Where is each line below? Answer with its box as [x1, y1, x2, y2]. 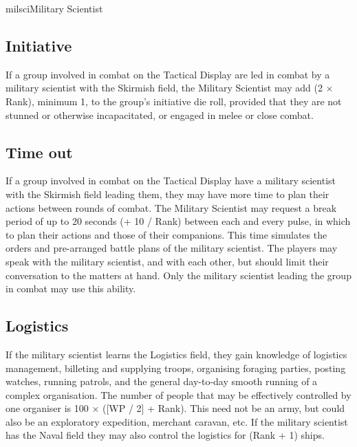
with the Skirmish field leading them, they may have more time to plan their [6, 186, 329, 201]
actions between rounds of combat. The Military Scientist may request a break [6, 200, 337, 215]
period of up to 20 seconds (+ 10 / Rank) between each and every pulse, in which [6, 214, 351, 228]
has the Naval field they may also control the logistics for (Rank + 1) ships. [6, 428, 325, 442]
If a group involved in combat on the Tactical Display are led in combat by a [6, 67, 330, 81]
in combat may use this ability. [6, 281, 136, 296]
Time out [6, 141, 73, 162]
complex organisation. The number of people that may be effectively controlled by [6, 387, 351, 402]
